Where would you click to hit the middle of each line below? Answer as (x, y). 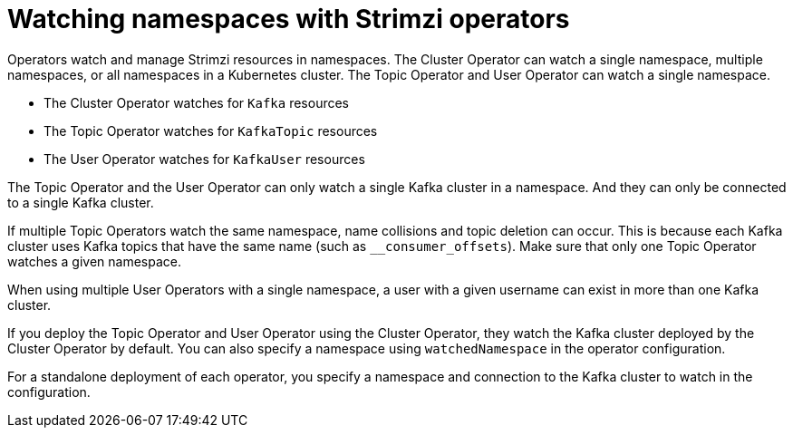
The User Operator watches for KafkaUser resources (204, 159)
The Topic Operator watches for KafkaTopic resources (211, 130)
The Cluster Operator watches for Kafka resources (196, 102)
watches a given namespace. (94, 261)
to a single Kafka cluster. (81, 202)
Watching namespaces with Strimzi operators (289, 19)
